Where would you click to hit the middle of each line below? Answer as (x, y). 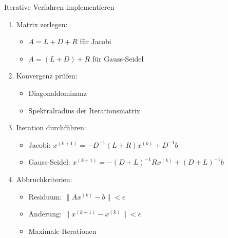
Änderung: (45, 214)
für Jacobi (96, 41)
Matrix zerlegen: (42, 24)
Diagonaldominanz (58, 93)
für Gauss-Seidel (118, 58)
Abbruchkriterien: (44, 179)
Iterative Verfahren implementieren (59, 7)
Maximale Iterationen (62, 231)
